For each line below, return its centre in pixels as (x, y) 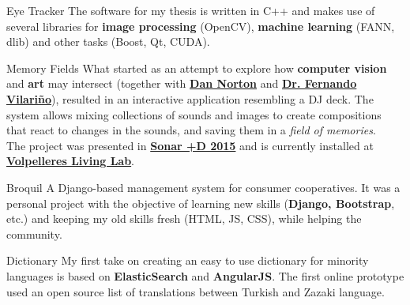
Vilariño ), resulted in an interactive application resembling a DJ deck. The (190, 98)
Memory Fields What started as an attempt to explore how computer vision (197, 68)
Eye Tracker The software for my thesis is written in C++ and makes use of (191, 10)
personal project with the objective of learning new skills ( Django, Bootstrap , (201, 203)
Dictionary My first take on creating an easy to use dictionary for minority (188, 260)
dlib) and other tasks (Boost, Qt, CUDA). (108, 41)
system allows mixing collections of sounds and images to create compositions (194, 114)
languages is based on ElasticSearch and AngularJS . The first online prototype (205, 275)
